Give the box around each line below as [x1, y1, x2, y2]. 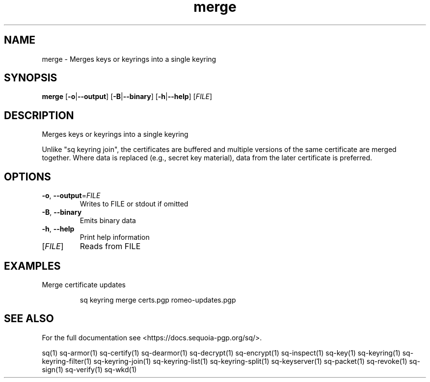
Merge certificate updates [42, 280, 126, 289]
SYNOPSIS [4, 72, 57, 84]
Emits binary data [80, 216, 136, 225]
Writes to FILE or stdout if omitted [80, 200, 188, 208]
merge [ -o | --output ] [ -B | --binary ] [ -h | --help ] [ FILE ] [42, 92, 213, 101]
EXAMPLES [4, 259, 61, 272]
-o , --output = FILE [42, 191, 101, 200]
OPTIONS [4, 170, 51, 183]
